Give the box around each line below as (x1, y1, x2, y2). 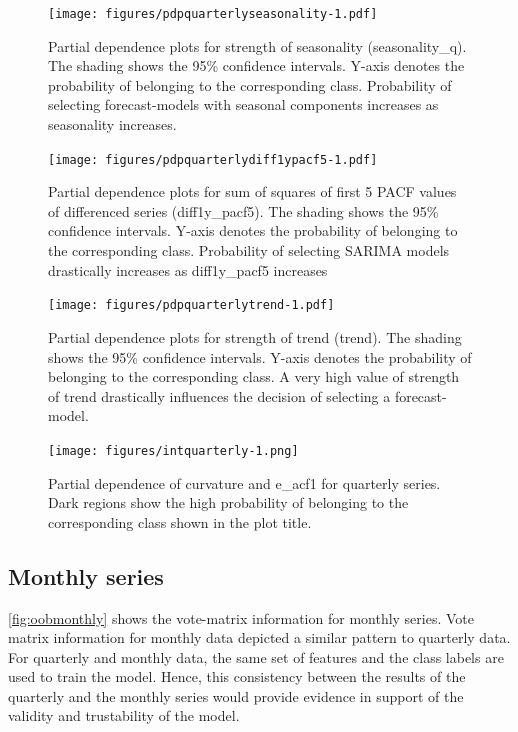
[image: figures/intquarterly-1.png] (48, 443, 299, 458)
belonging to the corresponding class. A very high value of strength (48, 366, 460, 387)
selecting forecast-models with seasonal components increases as (48, 94, 439, 115)
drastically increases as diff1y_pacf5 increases (48, 259, 328, 280)
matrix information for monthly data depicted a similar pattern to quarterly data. (8, 627, 511, 648)
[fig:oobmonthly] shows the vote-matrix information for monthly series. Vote (8, 607, 475, 628)
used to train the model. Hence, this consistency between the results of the (8, 666, 466, 687)
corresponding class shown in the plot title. (48, 511, 312, 532)
